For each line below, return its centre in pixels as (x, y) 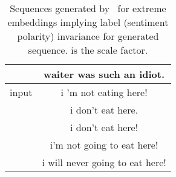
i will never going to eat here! (104, 162)
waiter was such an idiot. (104, 74)
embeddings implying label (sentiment (88, 22)
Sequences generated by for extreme (88, 8)
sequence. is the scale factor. (88, 50)
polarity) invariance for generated (88, 36)
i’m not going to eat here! (104, 145)
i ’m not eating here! (104, 92)
